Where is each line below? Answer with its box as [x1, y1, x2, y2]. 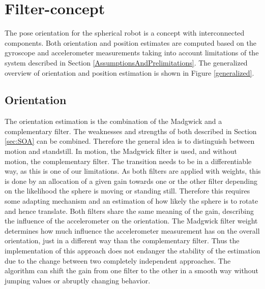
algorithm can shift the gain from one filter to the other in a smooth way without [5, 265, 258, 276]
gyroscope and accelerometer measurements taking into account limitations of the [5, 47, 259, 58]
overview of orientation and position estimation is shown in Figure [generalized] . [5, 67, 254, 78]
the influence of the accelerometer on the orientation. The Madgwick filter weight [5, 215, 258, 226]
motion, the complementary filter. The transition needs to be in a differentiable [5, 155, 252, 166]
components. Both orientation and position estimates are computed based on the [5, 37, 256, 48]
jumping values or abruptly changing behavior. [5, 275, 151, 285]
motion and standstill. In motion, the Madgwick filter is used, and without [5, 146, 237, 156]
